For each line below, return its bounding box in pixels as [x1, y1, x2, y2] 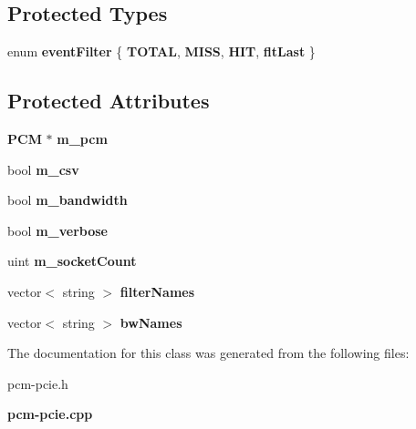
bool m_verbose [7, 220, 108, 240]
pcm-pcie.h [7, 373, 68, 393]
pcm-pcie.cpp [7, 404, 93, 424]
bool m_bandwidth [7, 190, 128, 209]
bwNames [120, 312, 182, 332]
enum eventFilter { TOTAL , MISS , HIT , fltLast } [7, 42, 316, 61]
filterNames [120, 281, 195, 301]
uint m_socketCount [7, 251, 137, 271]
